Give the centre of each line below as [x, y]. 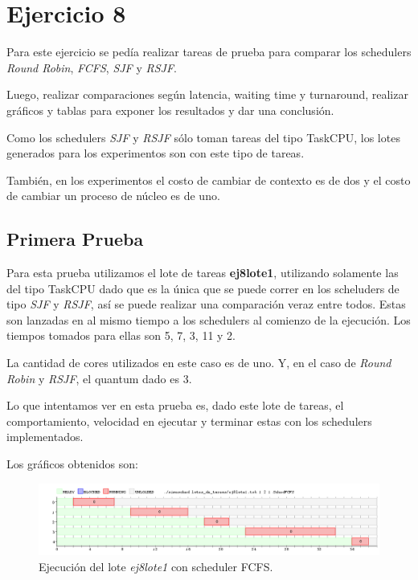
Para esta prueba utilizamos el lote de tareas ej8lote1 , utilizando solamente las [203, 273]
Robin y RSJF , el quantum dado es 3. [99, 378]
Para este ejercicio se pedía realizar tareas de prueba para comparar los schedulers [209, 52]
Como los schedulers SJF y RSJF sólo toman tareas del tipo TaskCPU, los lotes [203, 137]
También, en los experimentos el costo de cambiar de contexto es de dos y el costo [209, 180]
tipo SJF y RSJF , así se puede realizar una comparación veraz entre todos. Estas [206, 304]
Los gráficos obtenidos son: [72, 464]
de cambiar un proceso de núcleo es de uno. [113, 196]
